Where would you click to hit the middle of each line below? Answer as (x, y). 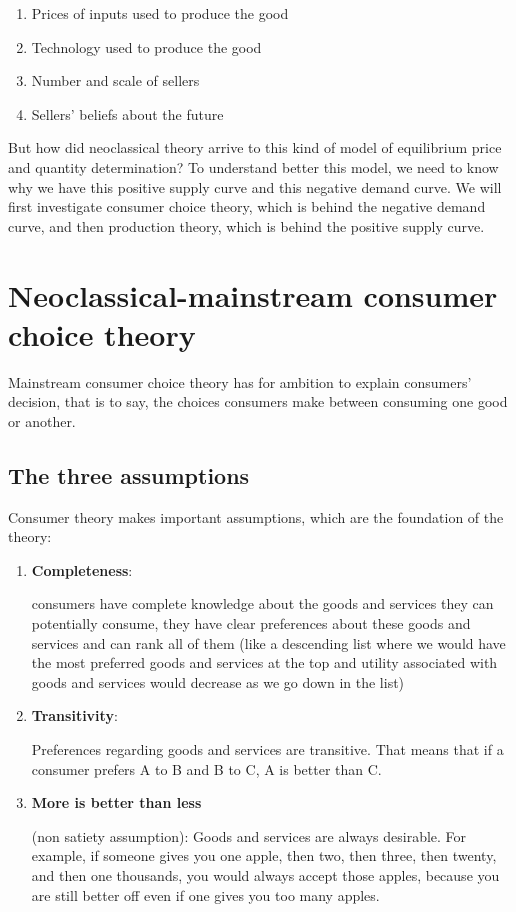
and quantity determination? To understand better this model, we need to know (253, 166)
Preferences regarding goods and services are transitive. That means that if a (267, 748)
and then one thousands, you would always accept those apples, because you (265, 874)
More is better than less (116, 802)
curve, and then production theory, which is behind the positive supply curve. (246, 225)
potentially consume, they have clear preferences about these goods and (251, 623)
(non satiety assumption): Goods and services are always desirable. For (249, 835)
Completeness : (82, 569)
